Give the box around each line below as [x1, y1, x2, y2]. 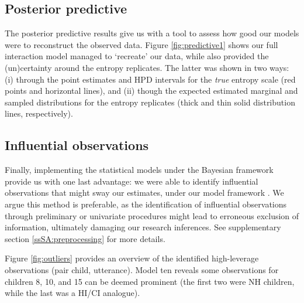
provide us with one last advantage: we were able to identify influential [5, 175, 258, 187]
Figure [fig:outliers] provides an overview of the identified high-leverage [5, 252, 259, 264]
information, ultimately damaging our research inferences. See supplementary [5, 221, 281, 233]
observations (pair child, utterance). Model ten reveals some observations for [5, 263, 279, 275]
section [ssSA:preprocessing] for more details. [5, 232, 165, 244]
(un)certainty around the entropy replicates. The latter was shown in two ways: [5, 61, 289, 73]
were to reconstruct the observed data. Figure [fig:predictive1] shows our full [5, 38, 278, 50]
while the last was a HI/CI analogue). [5, 287, 140, 299]
